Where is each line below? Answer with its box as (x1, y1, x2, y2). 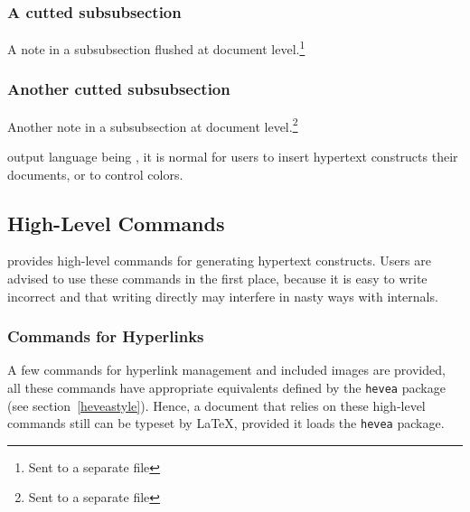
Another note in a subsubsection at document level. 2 (7, 114, 298, 135)
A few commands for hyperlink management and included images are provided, (7, 360, 446, 379)
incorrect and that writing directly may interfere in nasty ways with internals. (7, 286, 438, 305)
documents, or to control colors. (7, 164, 183, 183)
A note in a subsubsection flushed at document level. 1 (7, 37, 305, 58)
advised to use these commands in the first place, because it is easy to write (7, 268, 428, 287)
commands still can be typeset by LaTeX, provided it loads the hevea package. (7, 414, 445, 433)
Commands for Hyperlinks (7, 325, 204, 348)
